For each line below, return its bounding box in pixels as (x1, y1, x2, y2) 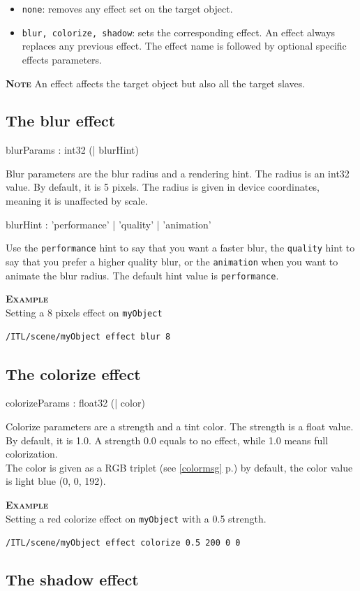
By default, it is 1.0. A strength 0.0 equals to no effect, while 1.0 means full (6, 432, 329, 447)
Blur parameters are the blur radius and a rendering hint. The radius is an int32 (6, 166, 350, 180)
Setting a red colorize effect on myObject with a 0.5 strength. (6, 511, 267, 525)
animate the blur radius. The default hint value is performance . (6, 268, 279, 282)
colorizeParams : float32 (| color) (6, 395, 145, 410)
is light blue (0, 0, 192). (6, 474, 106, 488)
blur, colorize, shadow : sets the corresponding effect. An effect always (22, 24, 336, 39)
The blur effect (6, 110, 116, 131)
